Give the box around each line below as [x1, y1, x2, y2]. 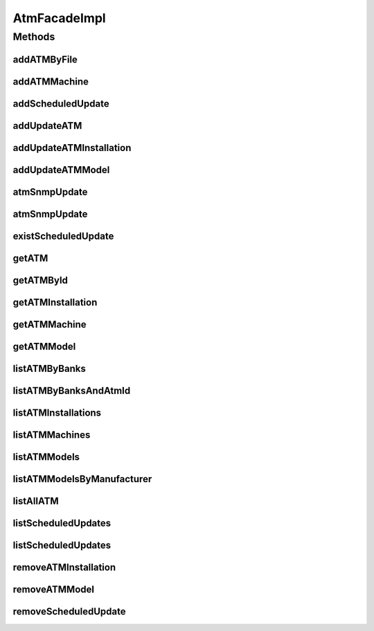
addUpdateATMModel [12, 163, 110, 176]
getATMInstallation [12, 296, 98, 308]
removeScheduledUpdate [12, 606, 126, 618]
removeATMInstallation [12, 561, 116, 573]
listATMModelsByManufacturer [12, 473, 152, 485]
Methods [12, 30, 55, 43]
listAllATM [12, 495, 59, 507]
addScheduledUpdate [12, 98, 110, 109]
